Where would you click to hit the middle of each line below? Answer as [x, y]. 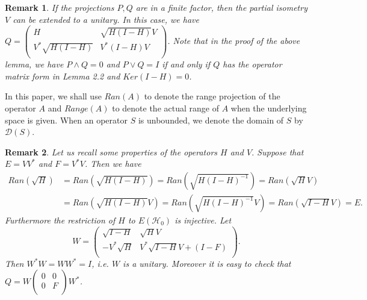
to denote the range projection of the [212, 96]
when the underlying [269, 108]
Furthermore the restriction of [60, 220]
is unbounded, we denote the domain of [211, 120]
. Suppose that [278, 152]
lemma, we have [34, 64]
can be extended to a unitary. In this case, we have [106, 19]
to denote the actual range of [165, 108]
